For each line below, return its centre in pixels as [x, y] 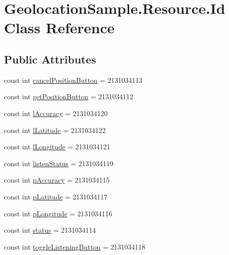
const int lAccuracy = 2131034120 [56, 113]
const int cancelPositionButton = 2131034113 [73, 80]
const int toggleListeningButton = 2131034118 [75, 246]
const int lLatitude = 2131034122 [55, 130]
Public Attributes [50, 59]
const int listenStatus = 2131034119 [59, 163]
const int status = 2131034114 [50, 230]
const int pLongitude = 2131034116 [58, 213]
